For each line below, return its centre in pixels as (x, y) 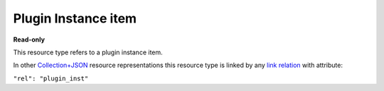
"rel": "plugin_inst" (51, 78)
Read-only (29, 40)
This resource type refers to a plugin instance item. (88, 52)
